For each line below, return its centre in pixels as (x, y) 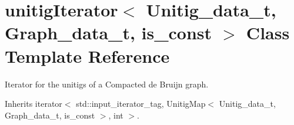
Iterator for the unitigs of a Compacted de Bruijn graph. (107, 84)
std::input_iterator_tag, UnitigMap (141, 104)
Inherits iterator (34, 104)
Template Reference (87, 55)
